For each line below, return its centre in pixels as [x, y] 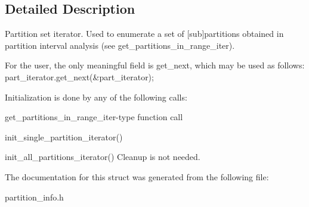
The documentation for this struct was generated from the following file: [137, 176]
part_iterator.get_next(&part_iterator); [79, 76]
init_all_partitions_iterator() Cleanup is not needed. [103, 157]
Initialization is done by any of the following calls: [96, 97]
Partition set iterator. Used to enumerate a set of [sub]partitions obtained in [144, 34]
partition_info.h [34, 197]
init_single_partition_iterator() [64, 137]
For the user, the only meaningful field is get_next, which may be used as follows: [155, 65]
